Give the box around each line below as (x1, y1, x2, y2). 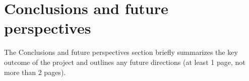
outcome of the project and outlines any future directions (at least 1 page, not (4, 56, 245, 67)
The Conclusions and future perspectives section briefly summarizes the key (4, 47, 238, 57)
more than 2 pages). (4, 66, 66, 77)
